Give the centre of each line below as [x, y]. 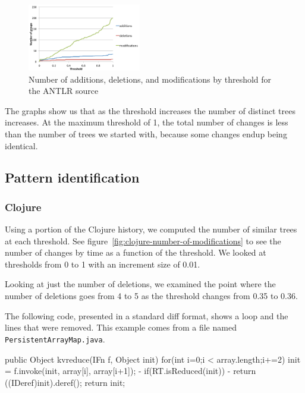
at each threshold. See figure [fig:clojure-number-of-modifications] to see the [143, 240]
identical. [21, 145]
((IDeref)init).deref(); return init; [65, 382]
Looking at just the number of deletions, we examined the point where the [140, 284]
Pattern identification [72, 177]
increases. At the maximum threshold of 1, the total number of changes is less [147, 122]
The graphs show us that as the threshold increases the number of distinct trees [150, 110]
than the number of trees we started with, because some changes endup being [146, 133]
